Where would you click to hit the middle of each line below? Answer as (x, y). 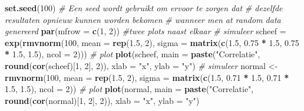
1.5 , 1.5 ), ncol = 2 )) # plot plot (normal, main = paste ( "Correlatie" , (129, 89)
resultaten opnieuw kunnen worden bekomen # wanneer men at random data (143, 19)
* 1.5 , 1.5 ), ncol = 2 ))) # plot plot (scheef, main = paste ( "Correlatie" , (133, 54)
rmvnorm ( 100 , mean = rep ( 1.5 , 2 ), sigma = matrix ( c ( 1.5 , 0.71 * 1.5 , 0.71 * (147, 77)
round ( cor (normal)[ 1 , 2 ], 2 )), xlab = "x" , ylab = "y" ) (102, 100)
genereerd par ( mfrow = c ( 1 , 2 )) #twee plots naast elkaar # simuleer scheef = (146, 31)
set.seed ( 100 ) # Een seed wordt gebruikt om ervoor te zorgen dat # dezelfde (144, 8)
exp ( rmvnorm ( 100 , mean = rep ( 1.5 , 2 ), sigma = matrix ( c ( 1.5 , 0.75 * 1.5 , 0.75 (152, 42)
